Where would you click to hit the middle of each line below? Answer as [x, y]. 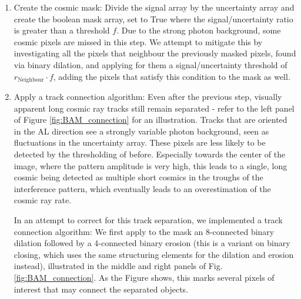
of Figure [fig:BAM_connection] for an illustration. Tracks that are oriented [150, 120]
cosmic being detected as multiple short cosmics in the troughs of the [138, 177]
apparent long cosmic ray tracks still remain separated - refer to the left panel [154, 108]
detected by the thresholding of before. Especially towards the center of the [150, 154]
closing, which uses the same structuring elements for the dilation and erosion [154, 254]
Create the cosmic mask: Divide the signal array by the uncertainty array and [154, 7]
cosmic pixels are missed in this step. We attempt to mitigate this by [138, 41]
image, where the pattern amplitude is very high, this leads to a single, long [150, 165]
